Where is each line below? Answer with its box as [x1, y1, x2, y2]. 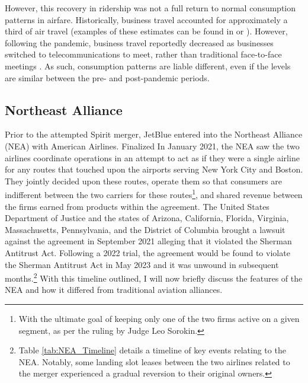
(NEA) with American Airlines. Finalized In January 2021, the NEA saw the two [5, 139, 300, 152]
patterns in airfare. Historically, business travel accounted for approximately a [5, 13, 288, 25]
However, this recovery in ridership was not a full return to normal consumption [5, 2, 296, 14]
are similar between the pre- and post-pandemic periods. [5, 71, 210, 84]
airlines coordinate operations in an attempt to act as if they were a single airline [5, 151, 300, 164]
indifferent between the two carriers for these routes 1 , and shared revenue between [5, 187, 303, 200]
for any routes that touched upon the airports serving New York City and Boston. [5, 163, 303, 175]
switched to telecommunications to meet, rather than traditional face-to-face [5, 48, 282, 60]
